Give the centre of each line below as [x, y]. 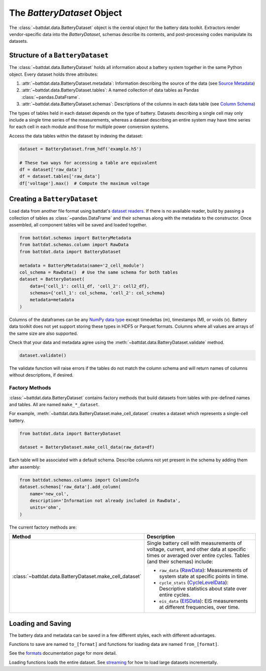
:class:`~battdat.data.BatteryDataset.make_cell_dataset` [77, 576]
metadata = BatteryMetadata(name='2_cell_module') [82, 265]
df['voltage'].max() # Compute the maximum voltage [84, 183]
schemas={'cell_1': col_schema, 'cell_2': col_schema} [97, 293]
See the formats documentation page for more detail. [63, 653]
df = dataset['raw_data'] [51, 169]
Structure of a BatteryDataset [59, 55]
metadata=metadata [52, 300]
